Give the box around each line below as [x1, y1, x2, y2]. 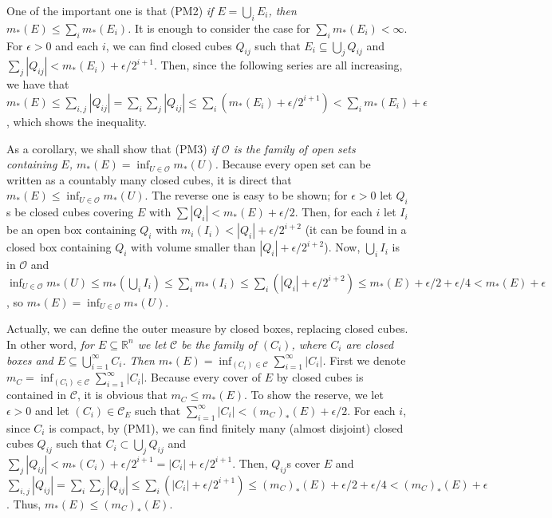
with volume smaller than [131, 239, 256, 255]
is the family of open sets [233, 140, 356, 156]
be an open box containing [6, 221, 136, 238]
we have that [6, 76, 69, 93]
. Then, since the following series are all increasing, [153, 57, 403, 73]
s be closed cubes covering [6, 204, 134, 220]
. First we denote [322, 351, 406, 368]
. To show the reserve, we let [244, 386, 384, 403]
